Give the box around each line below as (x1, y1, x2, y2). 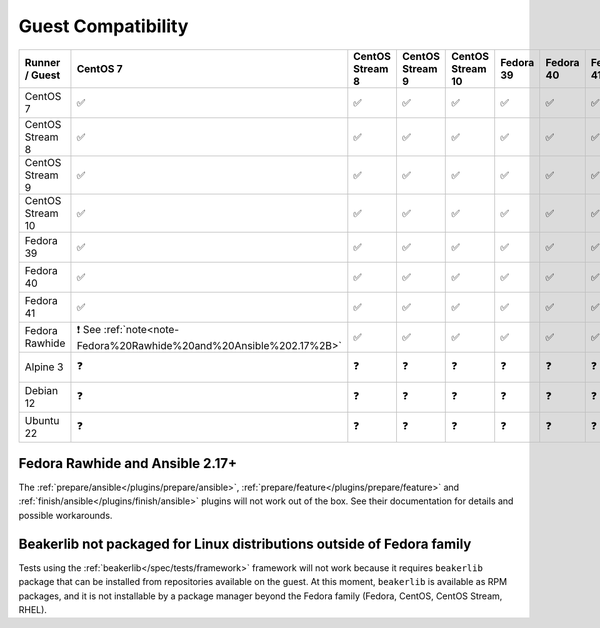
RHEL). (18, 603, 47, 615)
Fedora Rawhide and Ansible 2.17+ (18, 455, 237, 472)
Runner (24, 55, 61, 69)
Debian (24, 384, 59, 398)
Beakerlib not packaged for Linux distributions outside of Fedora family (18, 535, 472, 552)
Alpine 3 (24, 360, 64, 374)
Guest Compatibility (18, 15, 189, 37)
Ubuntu (24, 414, 60, 428)
